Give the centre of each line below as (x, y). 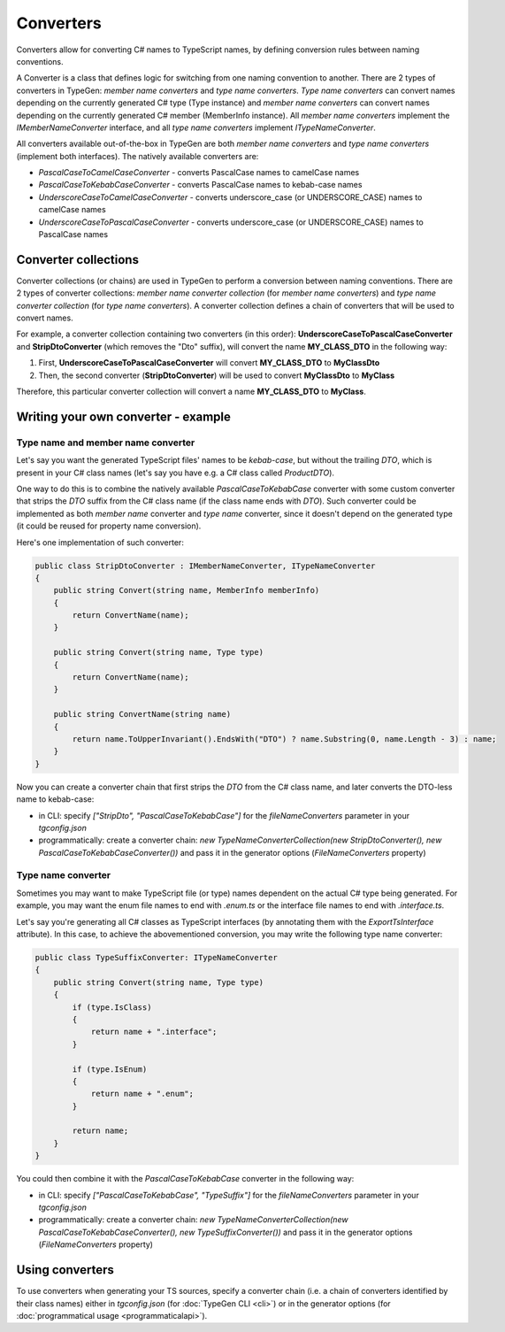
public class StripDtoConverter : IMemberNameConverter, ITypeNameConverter (205, 566)
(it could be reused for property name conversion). (109, 526)
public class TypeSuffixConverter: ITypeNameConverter (156, 958)
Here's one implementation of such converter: (100, 542)
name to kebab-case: (55, 799)
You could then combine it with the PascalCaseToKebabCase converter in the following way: (185, 1179)
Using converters (65, 1270)
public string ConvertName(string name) (142, 714)
